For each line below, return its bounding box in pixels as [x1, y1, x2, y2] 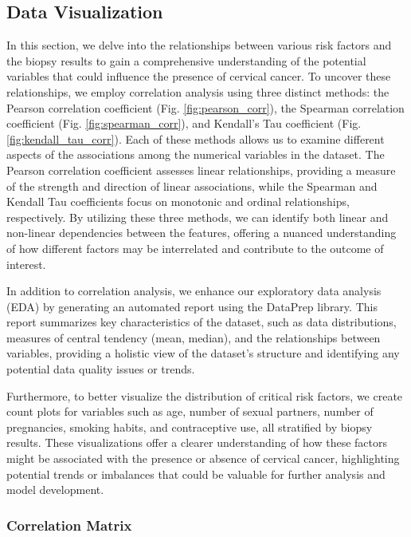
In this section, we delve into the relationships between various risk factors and [6, 37, 392, 53]
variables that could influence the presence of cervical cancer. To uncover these [6, 68, 391, 85]
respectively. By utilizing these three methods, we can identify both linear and [6, 208, 389, 225]
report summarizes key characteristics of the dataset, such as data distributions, [6, 314, 397, 330]
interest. [6, 255, 46, 272]
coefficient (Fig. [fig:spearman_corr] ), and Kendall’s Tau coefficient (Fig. [6, 115, 362, 132]
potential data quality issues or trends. [6, 361, 195, 377]
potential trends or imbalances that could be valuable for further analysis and [6, 465, 386, 482]
